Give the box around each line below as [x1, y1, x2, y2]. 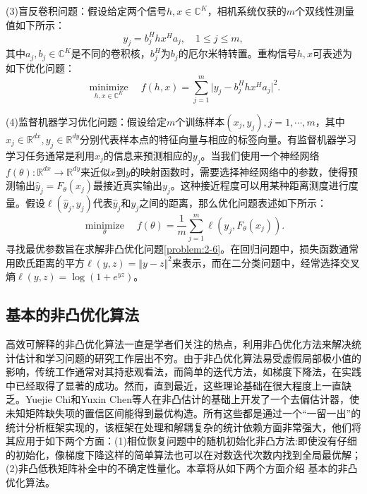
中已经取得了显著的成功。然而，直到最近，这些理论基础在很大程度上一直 [6, 378, 342, 392]
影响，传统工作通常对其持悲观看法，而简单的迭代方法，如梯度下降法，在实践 [6, 364, 361, 379]
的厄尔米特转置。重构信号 [178, 46, 297, 61]
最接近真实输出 [93, 178, 163, 193]
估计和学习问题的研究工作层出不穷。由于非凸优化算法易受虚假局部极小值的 [15, 350, 361, 365]
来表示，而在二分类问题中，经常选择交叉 [172, 255, 360, 270]
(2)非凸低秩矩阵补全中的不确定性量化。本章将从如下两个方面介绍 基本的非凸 [6, 461, 358, 476]
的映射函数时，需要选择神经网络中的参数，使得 [130, 164, 348, 179]
